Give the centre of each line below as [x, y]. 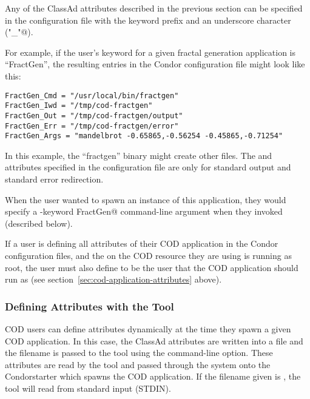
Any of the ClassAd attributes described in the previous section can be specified [154, 8]
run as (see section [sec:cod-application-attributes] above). [113, 279]
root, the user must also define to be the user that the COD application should [152, 267]
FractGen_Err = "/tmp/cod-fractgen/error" [92, 126]
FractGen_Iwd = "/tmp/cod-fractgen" [79, 106]
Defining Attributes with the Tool [89, 306]
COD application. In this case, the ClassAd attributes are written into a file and [154, 340]
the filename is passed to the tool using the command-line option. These [139, 353]
